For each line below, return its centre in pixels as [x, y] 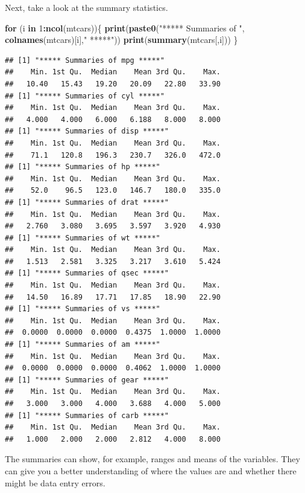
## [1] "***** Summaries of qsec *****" [87, 273]
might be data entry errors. [55, 482]
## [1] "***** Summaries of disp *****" [87, 131]
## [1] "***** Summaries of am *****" [83, 345]
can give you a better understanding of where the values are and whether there [151, 470]
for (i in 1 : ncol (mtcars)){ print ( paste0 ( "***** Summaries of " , [125, 27]
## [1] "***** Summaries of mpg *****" [85, 60]
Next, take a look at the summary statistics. [86, 7]
